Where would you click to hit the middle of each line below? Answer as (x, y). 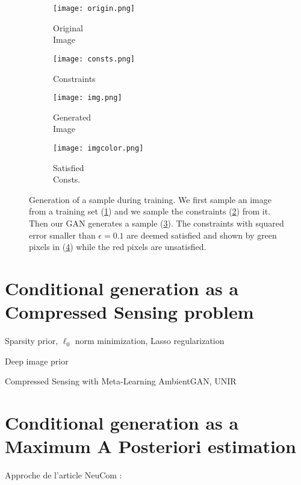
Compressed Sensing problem (129, 312)
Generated (72, 117)
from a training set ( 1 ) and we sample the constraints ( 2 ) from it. (150, 211)
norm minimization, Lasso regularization (150, 341)
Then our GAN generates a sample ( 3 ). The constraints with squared (157, 223)
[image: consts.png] (94, 59)
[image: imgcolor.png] (98, 148)
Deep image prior (37, 361)
